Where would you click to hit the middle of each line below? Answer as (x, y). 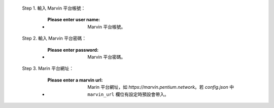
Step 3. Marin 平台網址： (48, 68)
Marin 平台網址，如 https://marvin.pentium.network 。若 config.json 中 (161, 87)
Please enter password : (73, 50)
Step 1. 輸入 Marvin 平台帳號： (54, 8)
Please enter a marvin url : (75, 80)
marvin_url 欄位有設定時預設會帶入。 (128, 94)
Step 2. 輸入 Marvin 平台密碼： (54, 39)
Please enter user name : (74, 20)
